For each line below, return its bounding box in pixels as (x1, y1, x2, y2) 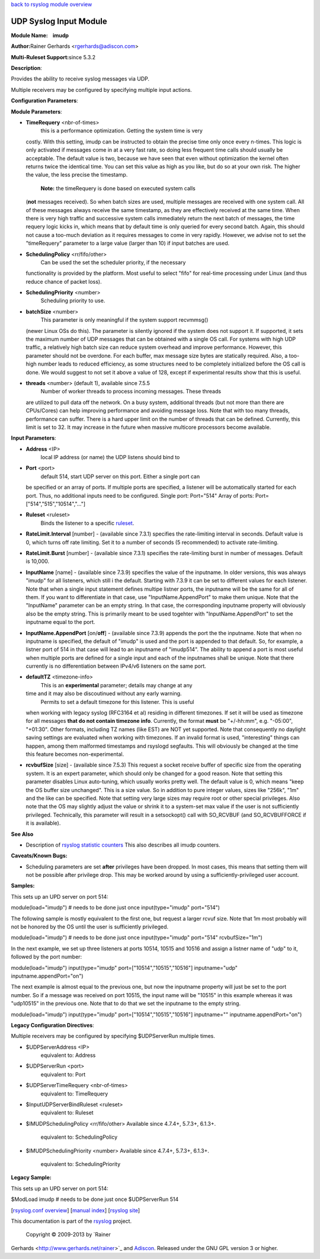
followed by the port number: (11, 953, 82, 960)
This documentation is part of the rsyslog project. (11, 1218, 132, 1225)
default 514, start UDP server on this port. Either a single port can (40, 473, 200, 480)
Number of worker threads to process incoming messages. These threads (40, 388, 222, 395)
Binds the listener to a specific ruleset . (40, 519, 135, 527)
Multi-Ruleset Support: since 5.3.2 (11, 53, 96, 60)
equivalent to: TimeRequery (40, 1090, 108, 1097)
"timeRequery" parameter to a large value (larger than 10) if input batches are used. (25, 240, 230, 247)
